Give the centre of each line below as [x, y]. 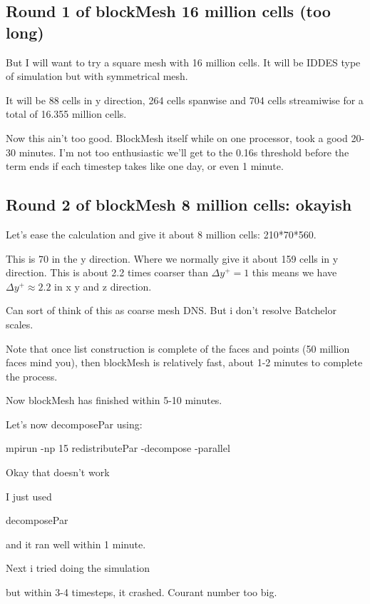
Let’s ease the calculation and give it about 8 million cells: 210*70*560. [161, 234]
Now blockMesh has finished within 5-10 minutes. [114, 400]
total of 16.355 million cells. [66, 114]
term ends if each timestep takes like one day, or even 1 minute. [145, 166]
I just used [29, 496]
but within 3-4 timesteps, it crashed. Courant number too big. [142, 592]
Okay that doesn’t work [58, 472]
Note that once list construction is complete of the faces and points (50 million [178, 348]
